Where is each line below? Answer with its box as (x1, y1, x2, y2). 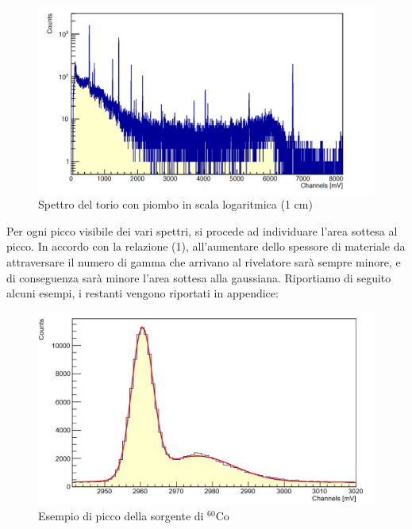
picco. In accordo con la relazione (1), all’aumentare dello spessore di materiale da (6, 238, 406, 255)
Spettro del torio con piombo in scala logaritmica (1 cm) (38, 196, 313, 213)
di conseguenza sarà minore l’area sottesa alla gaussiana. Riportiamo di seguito (6, 269, 391, 286)
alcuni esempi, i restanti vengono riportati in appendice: (6, 285, 279, 301)
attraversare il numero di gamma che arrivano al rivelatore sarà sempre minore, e (6, 253, 401, 270)
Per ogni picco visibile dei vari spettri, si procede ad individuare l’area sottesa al (6, 222, 398, 239)
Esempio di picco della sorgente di (38, 508, 204, 524)
